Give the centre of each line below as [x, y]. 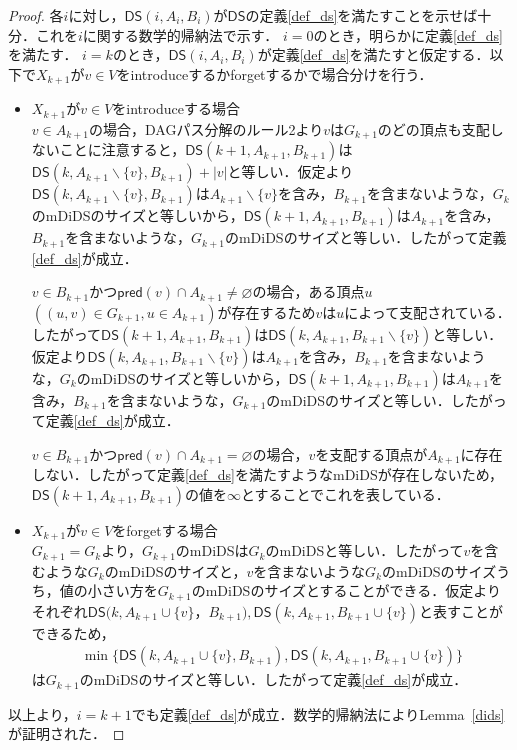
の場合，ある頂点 [308, 291]
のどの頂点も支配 [433, 128]
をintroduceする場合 [176, 108]
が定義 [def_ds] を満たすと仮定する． [373, 54]
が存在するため [266, 311]
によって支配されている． [427, 311]
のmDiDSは [212, 550]
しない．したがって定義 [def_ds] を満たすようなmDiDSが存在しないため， [267, 474]
